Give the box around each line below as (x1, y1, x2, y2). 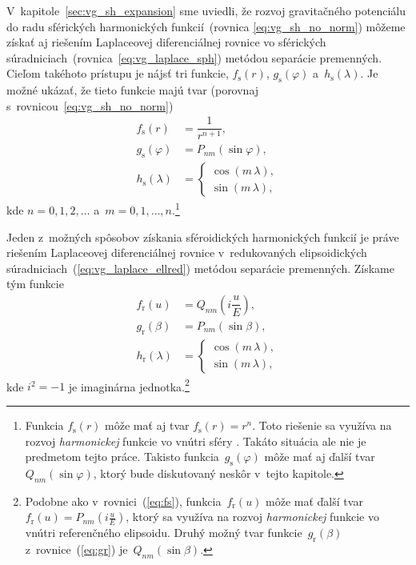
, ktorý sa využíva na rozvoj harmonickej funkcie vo (126, 508, 379, 525)
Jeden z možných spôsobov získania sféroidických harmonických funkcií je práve (6, 228, 399, 245)
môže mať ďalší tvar (266, 492, 363, 509)
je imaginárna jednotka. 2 (68, 375, 190, 395)
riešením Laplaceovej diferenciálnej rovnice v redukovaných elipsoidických (6, 244, 367, 261)
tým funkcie (6, 275, 64, 292)
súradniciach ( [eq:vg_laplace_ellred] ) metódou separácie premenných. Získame (6, 259, 394, 276)
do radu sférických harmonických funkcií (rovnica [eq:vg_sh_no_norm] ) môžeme (6, 18, 406, 34)
